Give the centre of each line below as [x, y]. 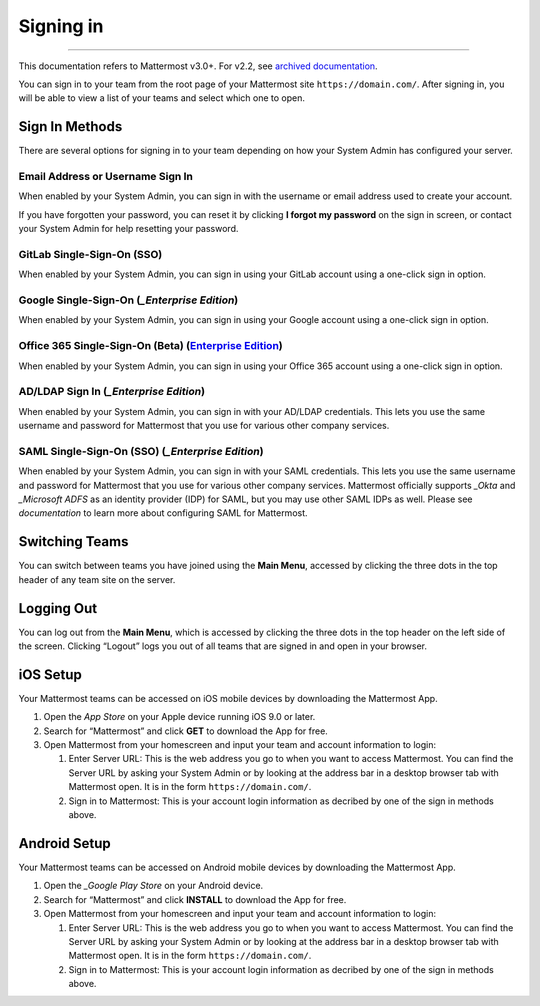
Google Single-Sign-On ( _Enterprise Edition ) [128, 300]
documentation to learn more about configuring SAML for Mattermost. [163, 513]
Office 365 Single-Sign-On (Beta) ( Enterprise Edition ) [151, 346]
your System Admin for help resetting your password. [128, 229]
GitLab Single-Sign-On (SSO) [90, 254]
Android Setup [65, 843]
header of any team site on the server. [97, 579]
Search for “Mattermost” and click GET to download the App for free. [186, 731]
